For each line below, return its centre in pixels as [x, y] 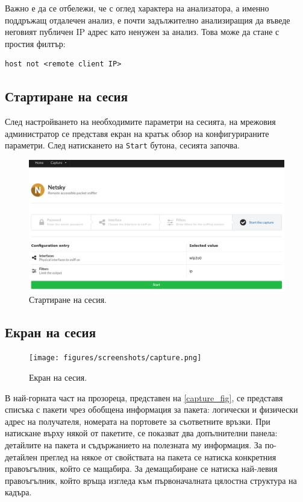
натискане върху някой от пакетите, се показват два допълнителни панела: [141, 433]
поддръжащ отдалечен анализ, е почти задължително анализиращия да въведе [148, 20]
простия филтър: [35, 43]
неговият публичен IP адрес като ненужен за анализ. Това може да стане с [142, 32]
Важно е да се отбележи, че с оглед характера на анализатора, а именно [137, 8]
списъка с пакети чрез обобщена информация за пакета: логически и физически [151, 409]
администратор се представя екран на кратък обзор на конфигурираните [137, 133]
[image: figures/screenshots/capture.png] [115, 358]
